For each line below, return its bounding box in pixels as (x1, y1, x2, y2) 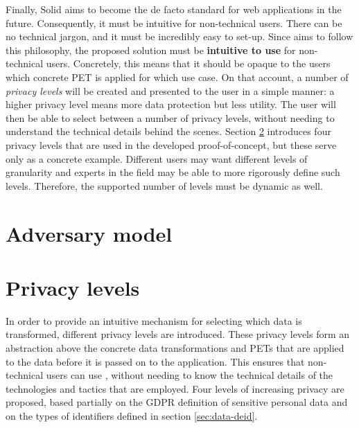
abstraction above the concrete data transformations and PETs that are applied (6, 341, 344, 355)
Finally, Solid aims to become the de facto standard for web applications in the (6, 2, 342, 16)
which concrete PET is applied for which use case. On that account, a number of (6, 69, 349, 84)
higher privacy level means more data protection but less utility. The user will (6, 97, 336, 112)
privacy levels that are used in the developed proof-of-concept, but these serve (6, 137, 337, 152)
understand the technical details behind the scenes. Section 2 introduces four (6, 124, 331, 139)
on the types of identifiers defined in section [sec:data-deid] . (6, 408, 258, 422)
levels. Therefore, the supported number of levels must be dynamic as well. (6, 178, 323, 193)
